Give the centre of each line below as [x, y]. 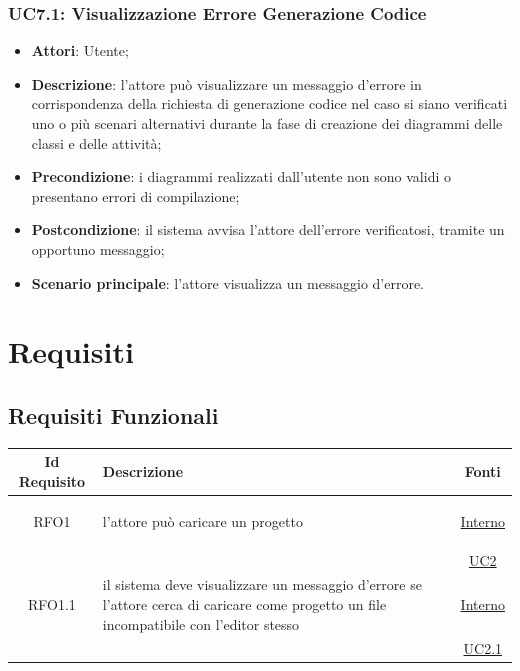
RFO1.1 [52, 603]
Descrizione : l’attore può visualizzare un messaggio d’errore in [226, 83]
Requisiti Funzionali [113, 414]
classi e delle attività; [96, 142]
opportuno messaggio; [98, 248]
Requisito [52, 480]
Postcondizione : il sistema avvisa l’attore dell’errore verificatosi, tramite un [268, 229]
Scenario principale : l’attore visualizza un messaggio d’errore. [228, 282]
